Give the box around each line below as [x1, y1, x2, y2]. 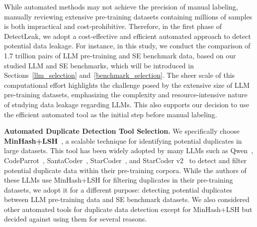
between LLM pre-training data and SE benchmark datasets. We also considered [4, 194, 250, 205]
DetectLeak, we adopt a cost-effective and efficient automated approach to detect [4, 30, 251, 41]
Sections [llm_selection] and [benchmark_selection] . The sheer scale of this [4, 70, 235, 80]
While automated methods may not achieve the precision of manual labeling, [4, 1, 238, 11]
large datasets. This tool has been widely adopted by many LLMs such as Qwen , [4, 145, 254, 156]
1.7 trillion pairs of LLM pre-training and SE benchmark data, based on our [4, 50, 236, 60]
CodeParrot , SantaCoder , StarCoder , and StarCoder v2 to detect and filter [4, 155, 247, 165]
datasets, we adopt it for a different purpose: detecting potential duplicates [4, 184, 232, 195]
